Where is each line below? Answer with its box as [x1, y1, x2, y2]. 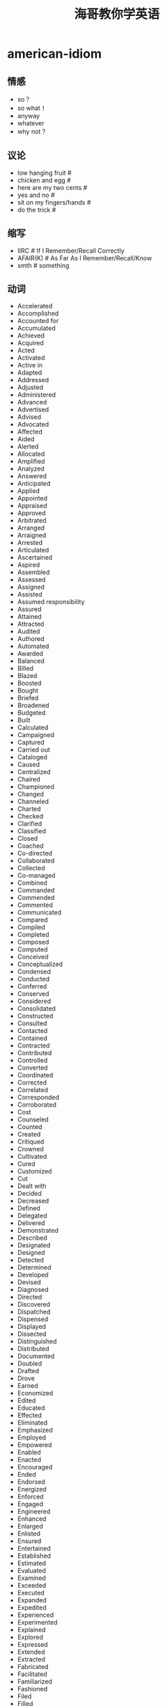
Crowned [17, 1145, 44, 1153]
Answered [17, 472, 47, 480]
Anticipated [17, 480, 51, 488]
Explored [17, 1633, 43, 1641]
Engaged [17, 1500, 44, 1508]
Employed [17, 1433, 47, 1442]
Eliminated [17, 1419, 47, 1427]
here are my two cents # [17, 183, 88, 191]
